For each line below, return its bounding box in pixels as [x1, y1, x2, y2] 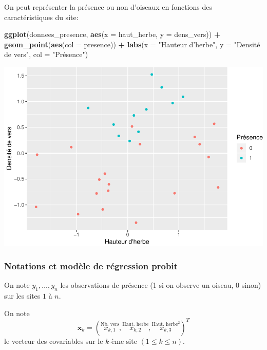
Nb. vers [101, 322, 120, 327]
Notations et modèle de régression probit [4, 260, 178, 272]
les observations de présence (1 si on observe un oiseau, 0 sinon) [60, 280, 261, 290]
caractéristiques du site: [4, 11, 79, 22]
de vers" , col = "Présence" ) [4, 49, 88, 60]
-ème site [109, 335, 137, 346]
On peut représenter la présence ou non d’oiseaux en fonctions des [4, 2, 212, 12]
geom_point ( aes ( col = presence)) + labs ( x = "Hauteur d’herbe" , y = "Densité [4, 39, 260, 49]
